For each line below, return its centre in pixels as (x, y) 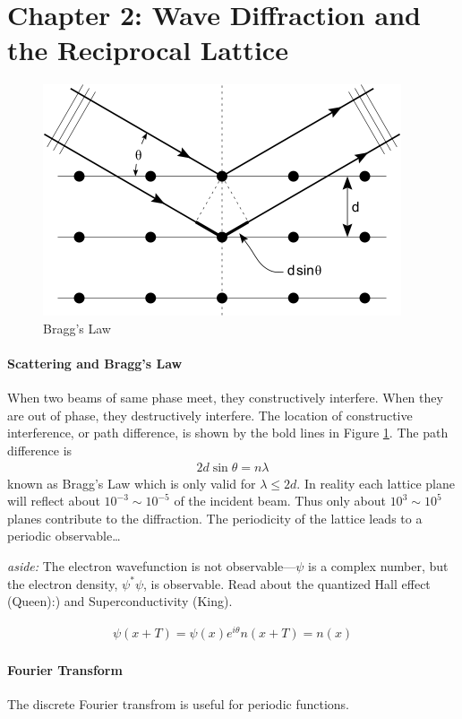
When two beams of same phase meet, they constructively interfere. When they (225, 398)
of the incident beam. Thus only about (280, 501)
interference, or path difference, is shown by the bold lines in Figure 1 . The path (228, 433)
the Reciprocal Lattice (148, 50)
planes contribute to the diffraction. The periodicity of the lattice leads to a (215, 518)
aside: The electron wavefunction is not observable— (152, 566)
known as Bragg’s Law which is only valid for (132, 483)
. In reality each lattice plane (376, 483)
